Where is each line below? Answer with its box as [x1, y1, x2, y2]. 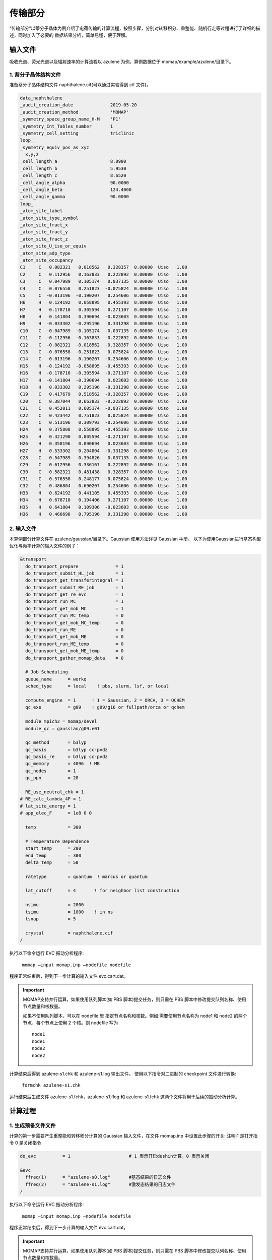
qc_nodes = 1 [25, 768, 76, 774]
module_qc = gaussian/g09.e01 [25, 726, 100, 731]
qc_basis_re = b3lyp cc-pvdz [25, 754, 108, 760]
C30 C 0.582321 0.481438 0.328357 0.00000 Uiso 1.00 [20, 469, 187, 475]
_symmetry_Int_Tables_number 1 [20, 123, 113, 129]
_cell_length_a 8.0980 [20, 159, 126, 164]
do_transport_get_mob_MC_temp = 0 [25, 620, 124, 625]
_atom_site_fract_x [20, 222, 68, 228]
